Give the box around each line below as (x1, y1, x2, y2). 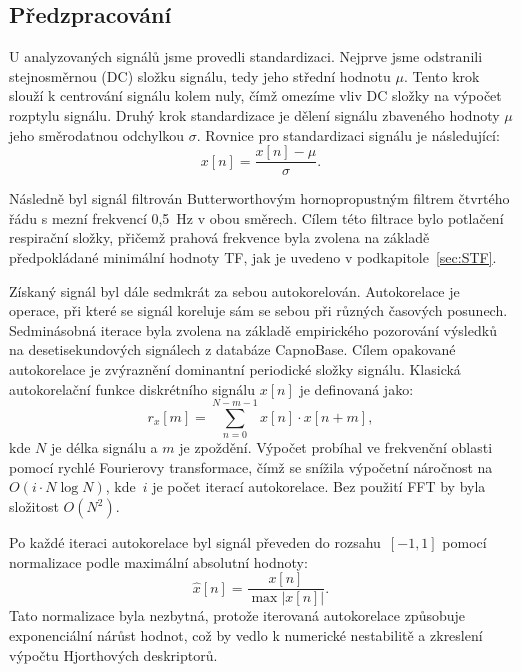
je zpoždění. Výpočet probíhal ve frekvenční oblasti (179, 437, 493, 458)
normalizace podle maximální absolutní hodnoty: (9, 551, 308, 572)
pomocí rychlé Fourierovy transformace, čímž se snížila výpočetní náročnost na (9, 456, 493, 477)
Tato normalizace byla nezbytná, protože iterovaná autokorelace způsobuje (9, 605, 466, 626)
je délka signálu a (50, 437, 158, 458)
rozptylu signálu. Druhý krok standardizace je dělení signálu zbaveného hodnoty (9, 104, 500, 125)
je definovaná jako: (299, 378, 414, 399)
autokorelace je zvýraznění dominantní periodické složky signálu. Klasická (9, 358, 461, 379)
